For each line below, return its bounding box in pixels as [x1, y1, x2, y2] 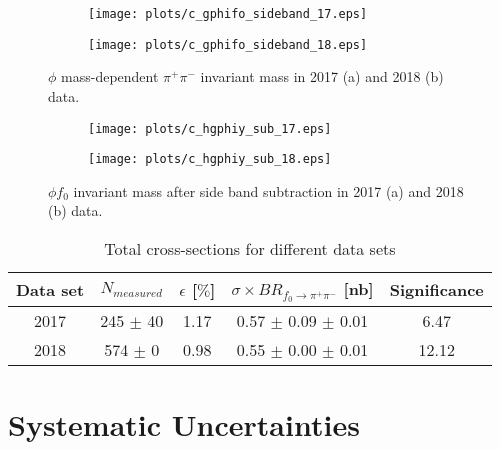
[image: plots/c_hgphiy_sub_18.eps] [88, 152, 332, 167]
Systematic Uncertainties [8, 403, 360, 444]
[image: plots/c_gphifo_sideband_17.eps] [88, 7, 368, 21]
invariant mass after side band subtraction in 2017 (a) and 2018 [73, 180, 464, 201]
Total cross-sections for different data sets [104, 237, 396, 260]
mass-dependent [61, 66, 159, 87]
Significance [389, 277, 484, 301]
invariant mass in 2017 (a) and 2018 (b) [200, 66, 444, 87]
